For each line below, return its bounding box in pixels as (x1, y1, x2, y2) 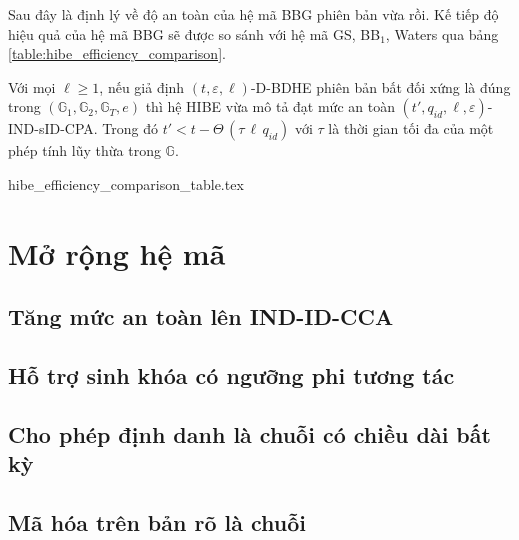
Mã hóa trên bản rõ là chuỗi (8, 507, 307, 538)
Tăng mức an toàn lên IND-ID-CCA (8, 301, 394, 332)
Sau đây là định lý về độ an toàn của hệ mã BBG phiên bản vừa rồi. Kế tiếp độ (8, 4, 499, 24)
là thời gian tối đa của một (328, 118, 494, 139)
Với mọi (8, 76, 56, 97)
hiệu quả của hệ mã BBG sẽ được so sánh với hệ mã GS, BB (8, 23, 381, 44)
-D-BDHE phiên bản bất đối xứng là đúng (250, 76, 511, 97)
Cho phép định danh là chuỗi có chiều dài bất (8, 418, 491, 449)
